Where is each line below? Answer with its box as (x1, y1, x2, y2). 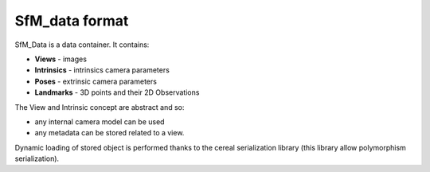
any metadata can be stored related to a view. (34, 128, 185, 138)
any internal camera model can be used (34, 116, 165, 127)
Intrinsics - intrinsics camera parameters (34, 65, 170, 75)
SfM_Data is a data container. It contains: (14, 40, 150, 49)
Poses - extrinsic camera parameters (34, 76, 157, 86)
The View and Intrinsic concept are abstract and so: (14, 102, 185, 111)
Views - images (34, 54, 88, 64)
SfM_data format (14, 12, 129, 29)
